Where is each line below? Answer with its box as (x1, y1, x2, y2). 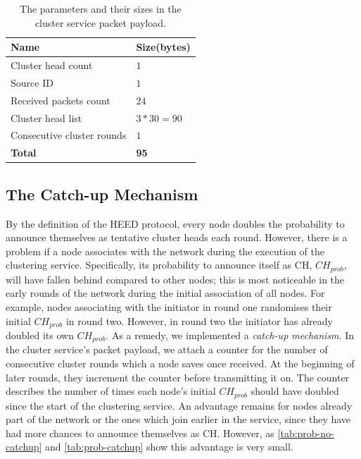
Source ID (11, 75, 53, 90)
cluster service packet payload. (34, 15, 166, 30)
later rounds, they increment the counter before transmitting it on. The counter (6, 369, 350, 384)
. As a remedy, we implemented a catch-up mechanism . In (106, 328, 354, 343)
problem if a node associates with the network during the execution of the (6, 243, 325, 258)
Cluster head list (11, 110, 82, 125)
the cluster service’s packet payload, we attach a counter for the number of (6, 342, 328, 357)
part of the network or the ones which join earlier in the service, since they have (6, 412, 351, 427)
